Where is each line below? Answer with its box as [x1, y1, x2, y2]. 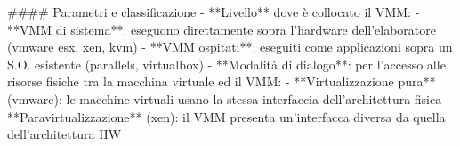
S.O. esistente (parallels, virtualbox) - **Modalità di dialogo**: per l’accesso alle [7, 54, 446, 73]
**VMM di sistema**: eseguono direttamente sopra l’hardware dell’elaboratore [7, 20, 436, 38]
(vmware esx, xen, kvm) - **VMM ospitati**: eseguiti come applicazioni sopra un [7, 37, 453, 56]
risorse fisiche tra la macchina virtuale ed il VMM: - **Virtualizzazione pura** [7, 72, 436, 91]
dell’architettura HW [7, 125, 122, 143]
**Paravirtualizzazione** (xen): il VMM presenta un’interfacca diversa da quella [7, 107, 446, 126]
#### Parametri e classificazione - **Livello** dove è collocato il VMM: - [7, 3, 420, 20]
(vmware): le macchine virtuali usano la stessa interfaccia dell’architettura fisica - [7, 89, 450, 108]
